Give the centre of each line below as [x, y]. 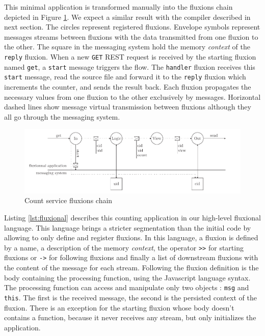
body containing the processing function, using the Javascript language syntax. [127, 277]
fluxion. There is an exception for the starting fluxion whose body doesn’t [119, 307]
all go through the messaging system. [62, 116]
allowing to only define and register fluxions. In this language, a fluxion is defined [131, 237]
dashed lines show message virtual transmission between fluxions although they [128, 107]
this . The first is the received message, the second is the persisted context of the [130, 297]
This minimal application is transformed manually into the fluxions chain [118, 7]
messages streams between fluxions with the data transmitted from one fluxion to [131, 36]
